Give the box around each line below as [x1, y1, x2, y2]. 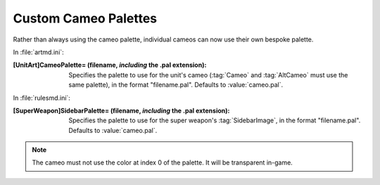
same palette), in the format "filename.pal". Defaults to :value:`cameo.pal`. [68, 81, 284, 89]
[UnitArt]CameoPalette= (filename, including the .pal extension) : [13, 60, 207, 70]
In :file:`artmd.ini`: [13, 48, 65, 56]
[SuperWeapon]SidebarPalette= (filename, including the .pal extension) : [13, 106, 230, 115]
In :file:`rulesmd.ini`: [13, 94, 70, 102]
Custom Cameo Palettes [13, 11, 158, 26]
